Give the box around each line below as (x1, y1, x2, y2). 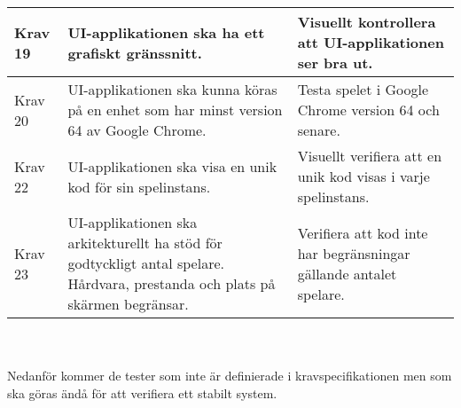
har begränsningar (297, 242, 410, 263)
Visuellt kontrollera (297, 12, 436, 32)
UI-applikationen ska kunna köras (67, 79, 277, 99)
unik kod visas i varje (297, 166, 430, 186)
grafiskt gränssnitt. (67, 42, 202, 63)
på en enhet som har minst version (67, 99, 283, 120)
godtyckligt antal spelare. (67, 253, 224, 273)
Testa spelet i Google (297, 79, 429, 99)
